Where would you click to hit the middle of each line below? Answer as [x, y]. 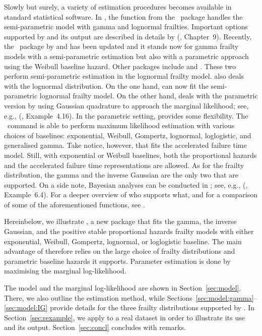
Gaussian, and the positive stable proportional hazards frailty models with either [129, 231]
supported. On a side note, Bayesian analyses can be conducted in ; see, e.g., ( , [126, 184]
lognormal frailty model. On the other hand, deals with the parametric [149, 96]
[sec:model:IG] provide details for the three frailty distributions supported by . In [129, 307]
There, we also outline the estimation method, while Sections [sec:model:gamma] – [131, 297]
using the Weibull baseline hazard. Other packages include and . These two [120, 66]
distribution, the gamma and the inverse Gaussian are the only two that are [121, 175]
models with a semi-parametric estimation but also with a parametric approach [126, 56]
